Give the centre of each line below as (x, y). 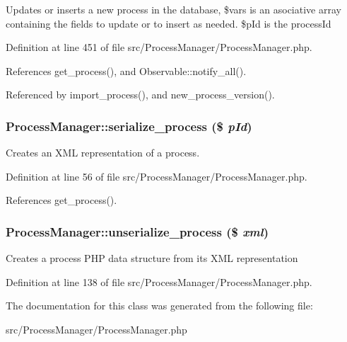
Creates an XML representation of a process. (103, 153)
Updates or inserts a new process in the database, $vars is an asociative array (173, 9)
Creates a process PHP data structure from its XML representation (152, 258)
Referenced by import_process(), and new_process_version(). (140, 95)
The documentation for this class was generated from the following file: (159, 306)
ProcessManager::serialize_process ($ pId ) (129, 126)
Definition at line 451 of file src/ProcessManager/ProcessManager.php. (159, 47)
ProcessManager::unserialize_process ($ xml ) (137, 231)
